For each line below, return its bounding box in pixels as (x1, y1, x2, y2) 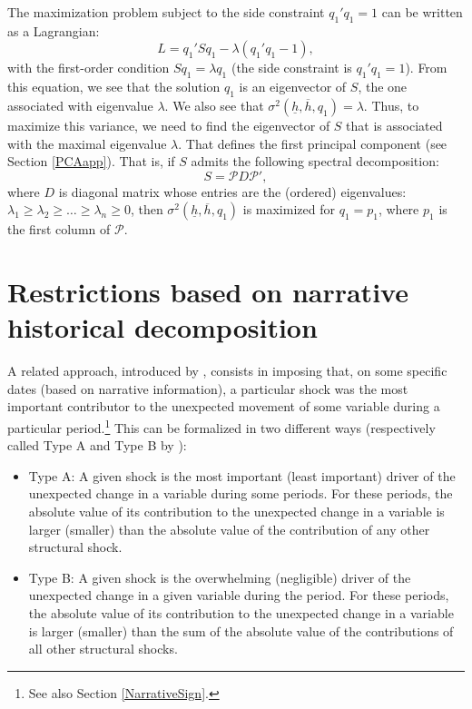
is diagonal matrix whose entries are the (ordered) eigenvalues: (58, 182, 407, 201)
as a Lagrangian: (7, 21, 100, 40)
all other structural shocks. (28, 639, 178, 658)
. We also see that (164, 95, 264, 114)
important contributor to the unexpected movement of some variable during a (7, 397, 440, 416)
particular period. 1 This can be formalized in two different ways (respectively (7, 416, 436, 437)
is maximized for (242, 200, 335, 219)
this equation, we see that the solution (7, 77, 221, 96)
